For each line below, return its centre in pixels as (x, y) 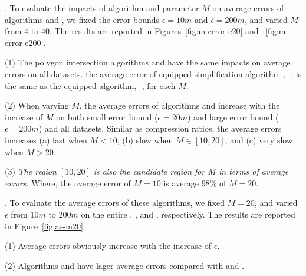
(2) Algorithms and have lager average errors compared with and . (125, 265)
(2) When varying (37, 105)
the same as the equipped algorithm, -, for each (90, 85)
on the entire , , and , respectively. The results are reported (188, 214)
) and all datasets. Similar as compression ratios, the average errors (160, 128)
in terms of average (254, 171)
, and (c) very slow (259, 139)
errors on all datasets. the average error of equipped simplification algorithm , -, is (153, 73)
